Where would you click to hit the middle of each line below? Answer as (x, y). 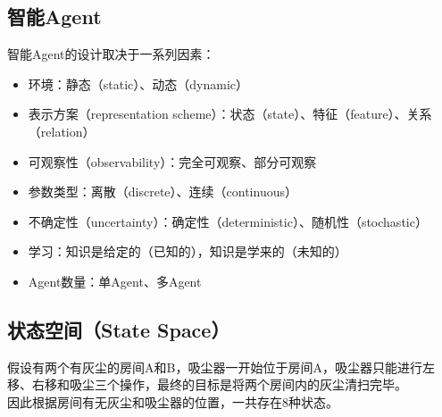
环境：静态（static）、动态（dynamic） (138, 83)
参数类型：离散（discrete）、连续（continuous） (163, 192)
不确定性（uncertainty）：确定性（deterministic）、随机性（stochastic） (228, 221)
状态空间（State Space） (119, 329)
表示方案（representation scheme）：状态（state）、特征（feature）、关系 (230, 114)
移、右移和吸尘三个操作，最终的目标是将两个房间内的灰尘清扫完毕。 (207, 384)
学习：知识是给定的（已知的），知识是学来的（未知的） (188, 251)
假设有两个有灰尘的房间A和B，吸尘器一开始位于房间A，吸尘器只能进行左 (221, 367)
